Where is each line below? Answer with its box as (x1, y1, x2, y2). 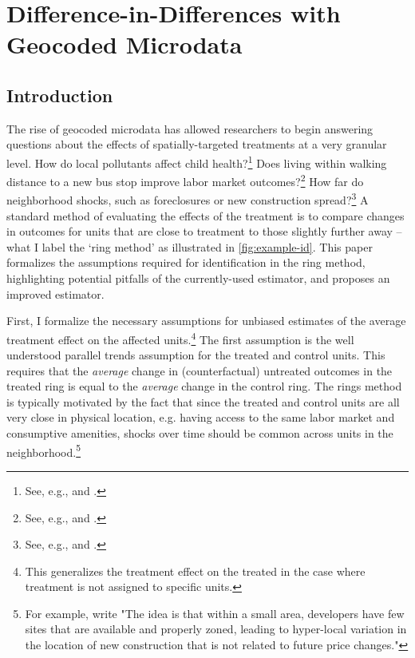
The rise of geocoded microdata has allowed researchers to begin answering (6, 120, 373, 137)
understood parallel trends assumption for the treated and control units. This (6, 347, 385, 363)
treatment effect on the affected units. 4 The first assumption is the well (6, 328, 354, 347)
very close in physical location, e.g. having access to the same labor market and (6, 409, 395, 426)
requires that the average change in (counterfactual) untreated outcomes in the (6, 362, 393, 379)
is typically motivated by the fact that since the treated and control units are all (6, 393, 400, 410)
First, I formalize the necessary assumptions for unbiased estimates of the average (6, 312, 406, 329)
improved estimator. (6, 285, 105, 302)
